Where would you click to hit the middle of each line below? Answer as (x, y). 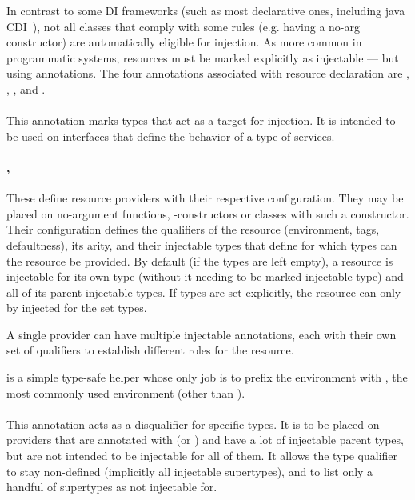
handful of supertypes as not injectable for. (112, 487)
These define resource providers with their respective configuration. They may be (205, 198)
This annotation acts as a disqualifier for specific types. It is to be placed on (193, 424)
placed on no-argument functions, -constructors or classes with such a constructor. (208, 213)
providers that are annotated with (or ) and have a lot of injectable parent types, (205, 440)
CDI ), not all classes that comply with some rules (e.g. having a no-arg (184, 26)
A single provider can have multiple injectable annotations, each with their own (202, 334)
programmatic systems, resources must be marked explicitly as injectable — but (203, 57)
